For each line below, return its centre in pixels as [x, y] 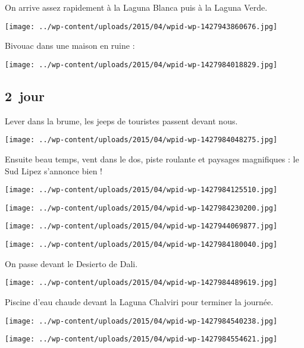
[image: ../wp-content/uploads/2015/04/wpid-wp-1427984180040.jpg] [141, 245]
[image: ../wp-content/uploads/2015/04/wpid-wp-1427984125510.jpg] [141, 190]
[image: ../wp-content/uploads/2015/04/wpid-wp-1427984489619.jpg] [141, 283]
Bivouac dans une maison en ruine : [70, 46]
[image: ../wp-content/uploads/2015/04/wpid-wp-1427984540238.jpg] [141, 321]
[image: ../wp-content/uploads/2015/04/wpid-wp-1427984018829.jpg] [141, 65]
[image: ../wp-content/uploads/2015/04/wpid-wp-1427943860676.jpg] [141, 26]
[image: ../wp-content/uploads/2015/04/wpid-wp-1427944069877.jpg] [141, 226]
